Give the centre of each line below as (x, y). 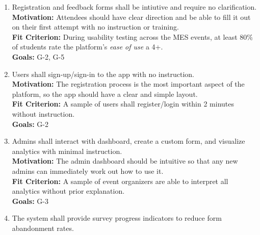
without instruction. (43, 113)
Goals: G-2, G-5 (38, 56)
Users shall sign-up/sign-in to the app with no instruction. (103, 74)
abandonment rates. (43, 228)
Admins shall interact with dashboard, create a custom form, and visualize (128, 141)
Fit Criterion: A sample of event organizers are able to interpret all (120, 181)
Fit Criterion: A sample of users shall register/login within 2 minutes (123, 104)
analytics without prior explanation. (68, 191)
